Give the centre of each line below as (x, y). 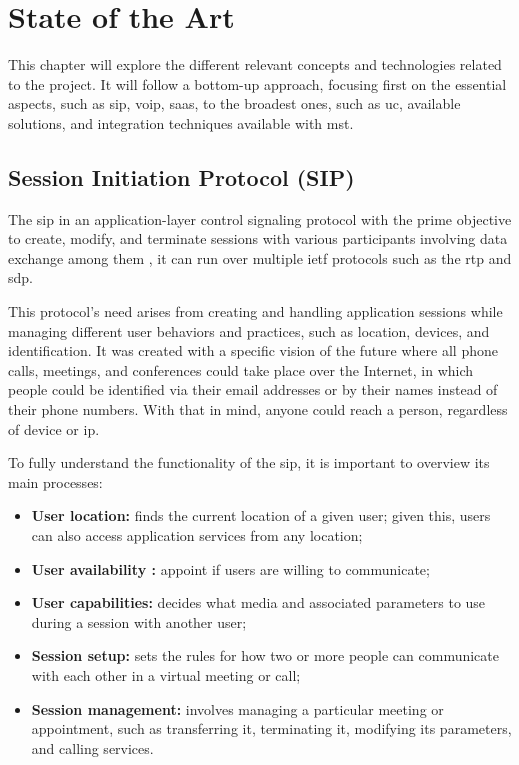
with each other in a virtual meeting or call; (166, 674)
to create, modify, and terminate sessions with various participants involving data (258, 238)
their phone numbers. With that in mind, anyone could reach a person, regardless (258, 409)
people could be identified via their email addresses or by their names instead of (253, 389)
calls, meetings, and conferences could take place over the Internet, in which (241, 369)
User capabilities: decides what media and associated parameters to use (258, 602)
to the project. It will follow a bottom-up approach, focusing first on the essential (257, 83)
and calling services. (92, 747)
